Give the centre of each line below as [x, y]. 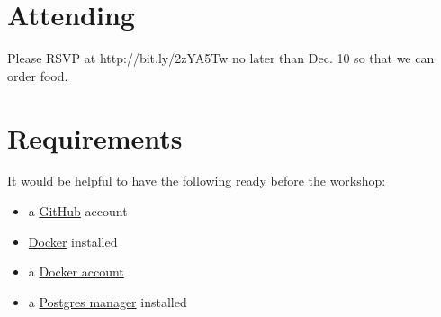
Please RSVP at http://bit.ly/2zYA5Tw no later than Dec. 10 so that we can [221, 58]
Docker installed [73, 241]
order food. [38, 75]
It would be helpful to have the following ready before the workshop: [197, 181]
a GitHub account [78, 211]
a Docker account [76, 272]
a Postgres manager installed [108, 301]
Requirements [95, 137]
